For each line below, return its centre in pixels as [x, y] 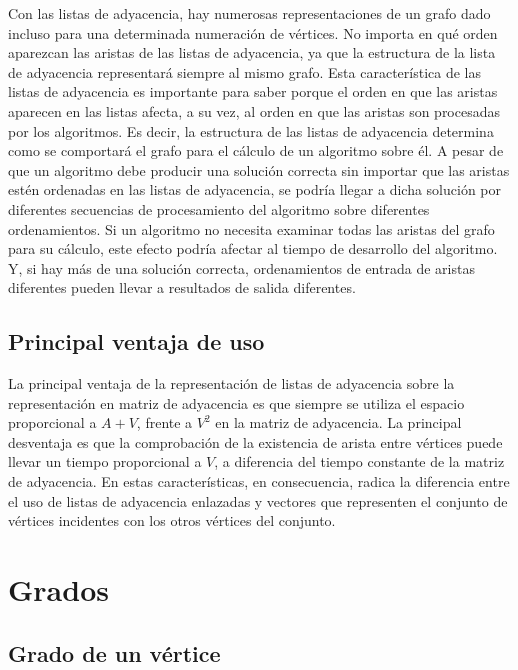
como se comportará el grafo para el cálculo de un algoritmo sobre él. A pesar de [256, 150]
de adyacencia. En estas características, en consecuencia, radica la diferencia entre [259, 481]
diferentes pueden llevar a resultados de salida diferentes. [182, 287]
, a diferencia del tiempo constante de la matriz [359, 461]
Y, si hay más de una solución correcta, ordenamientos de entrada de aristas [241, 267]
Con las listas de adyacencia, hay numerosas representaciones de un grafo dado [249, 13]
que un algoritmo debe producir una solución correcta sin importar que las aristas [259, 169]
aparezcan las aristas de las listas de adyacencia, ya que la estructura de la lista [252, 52]
